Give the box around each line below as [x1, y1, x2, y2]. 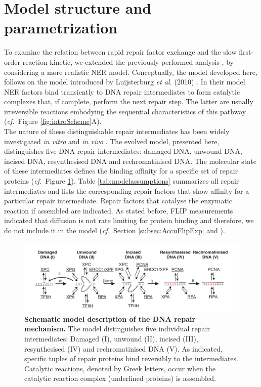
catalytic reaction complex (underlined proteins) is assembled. [24, 373, 216, 383]
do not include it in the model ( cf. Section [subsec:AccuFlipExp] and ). [4, 225, 225, 235]
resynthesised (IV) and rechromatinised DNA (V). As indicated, [24, 343, 223, 354]
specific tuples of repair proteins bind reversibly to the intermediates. [24, 353, 238, 364]
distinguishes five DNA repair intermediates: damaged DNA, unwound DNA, [4, 146, 242, 156]
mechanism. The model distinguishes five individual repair [24, 323, 210, 334]
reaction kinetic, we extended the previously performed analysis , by [22, 56, 234, 67]
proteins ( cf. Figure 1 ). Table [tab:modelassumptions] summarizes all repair [4, 176, 239, 186]
